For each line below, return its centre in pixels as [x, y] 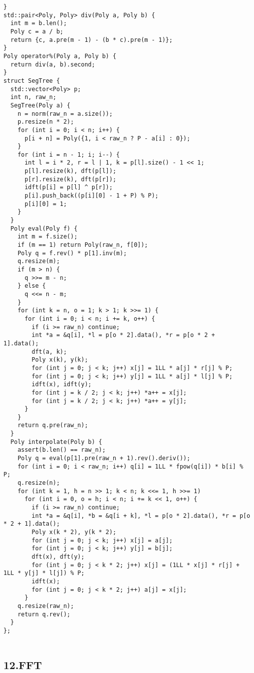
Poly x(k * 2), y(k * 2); [74, 532]
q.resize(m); [39, 261]
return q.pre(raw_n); [53, 425]
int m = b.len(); [39, 23]
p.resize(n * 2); [46, 122]
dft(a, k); [49, 352]
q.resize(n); [39, 483]
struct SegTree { [32, 81]
